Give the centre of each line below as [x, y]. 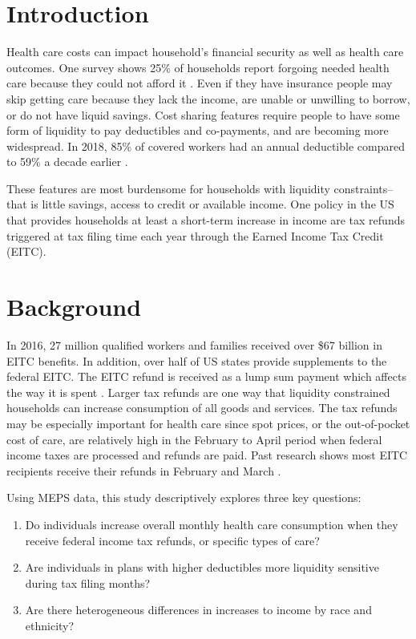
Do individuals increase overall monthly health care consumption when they [212, 524]
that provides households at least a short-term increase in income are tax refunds [206, 220]
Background [74, 307]
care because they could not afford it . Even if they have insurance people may [200, 83]
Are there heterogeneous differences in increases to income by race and [198, 610]
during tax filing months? [88, 582]
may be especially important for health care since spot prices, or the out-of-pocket [208, 423]
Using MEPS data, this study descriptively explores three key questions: [184, 497]
